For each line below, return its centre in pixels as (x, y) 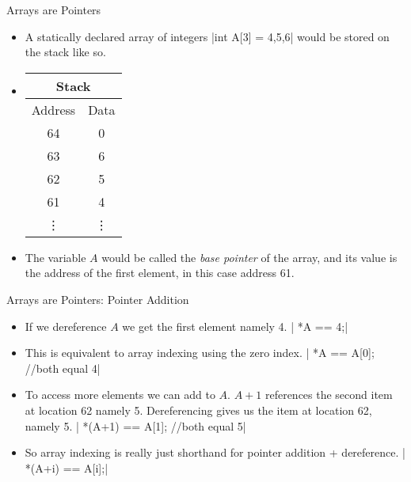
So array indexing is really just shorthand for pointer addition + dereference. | (215, 452)
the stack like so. (65, 52)
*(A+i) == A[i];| (67, 467)
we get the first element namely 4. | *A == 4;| (235, 326)
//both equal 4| (63, 368)
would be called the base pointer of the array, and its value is (249, 257)
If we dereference (66, 326)
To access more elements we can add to (120, 395)
